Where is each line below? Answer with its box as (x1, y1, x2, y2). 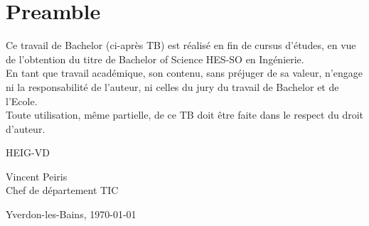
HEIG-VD (6, 145, 50, 160)
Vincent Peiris (6, 168, 68, 183)
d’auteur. (6, 121, 46, 136)
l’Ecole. (6, 93, 38, 108)
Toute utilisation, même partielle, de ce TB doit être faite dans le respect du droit (6, 107, 363, 122)
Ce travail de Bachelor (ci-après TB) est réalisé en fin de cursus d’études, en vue (6, 38, 356, 53)
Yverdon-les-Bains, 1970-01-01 (6, 207, 137, 222)
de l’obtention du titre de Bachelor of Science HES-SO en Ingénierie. (6, 51, 304, 66)
